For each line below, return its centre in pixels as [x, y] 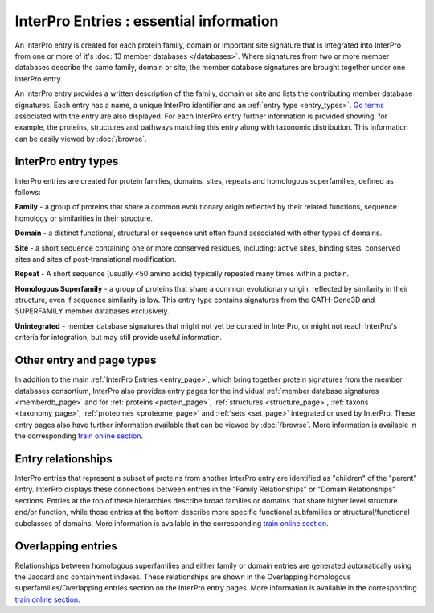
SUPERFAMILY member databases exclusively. [92, 311]
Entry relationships [63, 459]
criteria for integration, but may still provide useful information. [119, 338]
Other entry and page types [86, 360]
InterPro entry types [67, 162]
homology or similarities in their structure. [84, 218]
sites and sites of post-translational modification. [96, 259]
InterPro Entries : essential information [147, 21]
